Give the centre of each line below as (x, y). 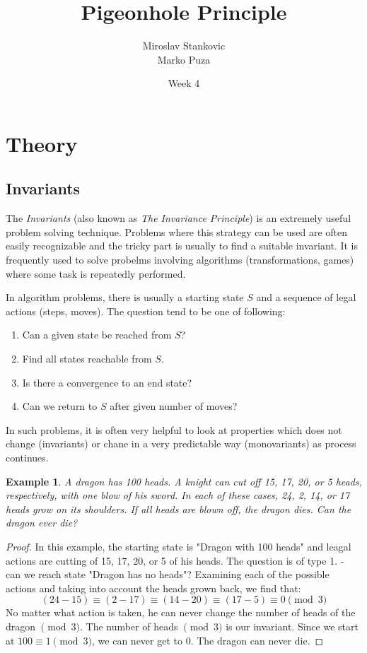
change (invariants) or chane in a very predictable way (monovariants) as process (181, 443)
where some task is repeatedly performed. (96, 273)
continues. (27, 458)
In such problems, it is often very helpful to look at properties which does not (174, 429)
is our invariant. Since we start (292, 626)
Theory (42, 143)
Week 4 (184, 83)
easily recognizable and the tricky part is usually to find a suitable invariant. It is (182, 246)
